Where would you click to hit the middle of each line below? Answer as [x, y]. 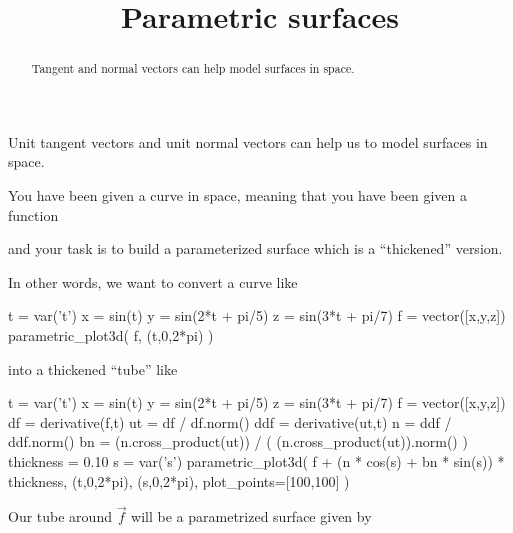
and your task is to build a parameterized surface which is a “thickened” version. [255, 248]
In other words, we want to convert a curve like [153, 281]
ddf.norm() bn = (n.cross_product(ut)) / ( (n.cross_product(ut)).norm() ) [238, 441]
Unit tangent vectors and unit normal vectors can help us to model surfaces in [248, 141]
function [33, 214]
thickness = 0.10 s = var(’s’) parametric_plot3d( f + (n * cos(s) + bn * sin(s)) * [256, 460]
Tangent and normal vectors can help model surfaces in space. [193, 68]
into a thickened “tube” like [93, 368]
